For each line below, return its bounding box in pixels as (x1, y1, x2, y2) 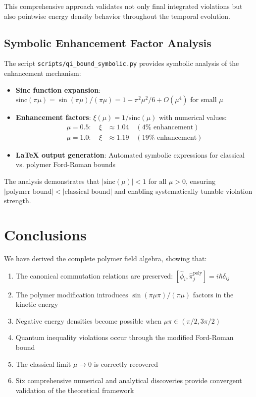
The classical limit (15, 358, 71, 369)
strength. (4, 195, 31, 206)
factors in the (193, 289, 234, 299)
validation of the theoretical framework (15, 385, 134, 395)
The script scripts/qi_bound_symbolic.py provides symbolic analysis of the (4, 58, 239, 68)
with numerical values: (158, 112, 227, 122)
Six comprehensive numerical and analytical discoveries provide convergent (15, 375, 242, 386)
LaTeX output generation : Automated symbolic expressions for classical (15, 149, 245, 160)
